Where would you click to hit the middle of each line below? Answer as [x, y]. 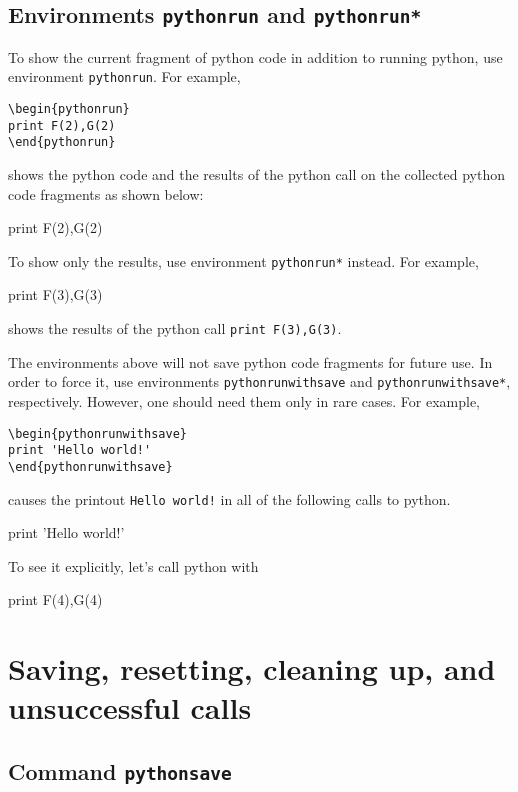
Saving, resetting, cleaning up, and [252, 668]
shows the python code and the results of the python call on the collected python [256, 174]
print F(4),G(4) [55, 599]
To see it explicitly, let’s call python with [133, 565]
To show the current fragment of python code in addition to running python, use [255, 56]
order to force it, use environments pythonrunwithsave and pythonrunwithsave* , [259, 381]
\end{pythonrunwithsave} [90, 466]
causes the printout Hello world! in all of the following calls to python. [229, 498]
